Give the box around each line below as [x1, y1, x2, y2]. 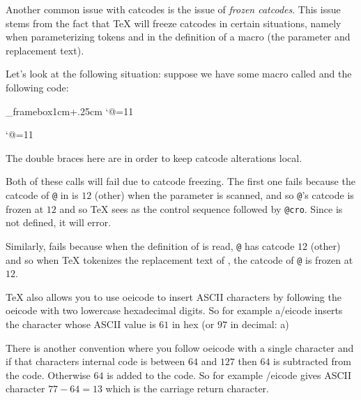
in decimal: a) [230, 316, 289, 331]
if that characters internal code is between [6, 354, 185, 369]
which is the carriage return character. [105, 381, 269, 396]
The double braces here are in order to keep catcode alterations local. [6, 150, 302, 165]
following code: [6, 80, 69, 94]
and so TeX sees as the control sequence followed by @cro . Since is [59, 201, 343, 216]
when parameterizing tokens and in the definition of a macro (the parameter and [6, 29, 351, 44]
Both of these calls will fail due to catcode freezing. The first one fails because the [6, 174, 355, 188]
